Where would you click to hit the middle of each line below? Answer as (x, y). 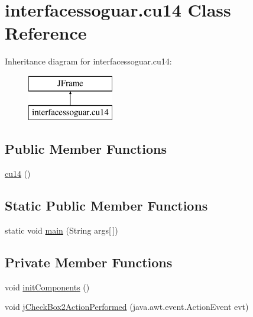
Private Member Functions (89, 262)
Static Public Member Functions (106, 206)
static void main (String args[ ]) (61, 230)
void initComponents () (47, 287)
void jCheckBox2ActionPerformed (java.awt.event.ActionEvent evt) (127, 307)
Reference (46, 33)
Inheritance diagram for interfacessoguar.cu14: (88, 61)
